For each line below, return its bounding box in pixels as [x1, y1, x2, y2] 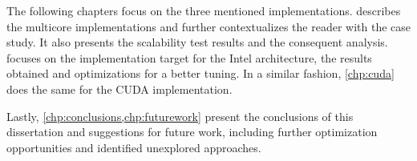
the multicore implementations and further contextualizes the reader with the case [6, 18, 411, 34]
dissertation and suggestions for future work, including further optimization [6, 123, 378, 140]
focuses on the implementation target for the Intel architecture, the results [6, 49, 372, 66]
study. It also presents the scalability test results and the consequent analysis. [6, 34, 388, 50]
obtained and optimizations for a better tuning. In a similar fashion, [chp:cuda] [6, 65, 395, 82]
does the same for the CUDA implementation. [6, 80, 233, 97]
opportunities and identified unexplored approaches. [6, 139, 261, 155]
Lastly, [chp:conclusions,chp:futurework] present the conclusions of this [6, 107, 354, 124]
